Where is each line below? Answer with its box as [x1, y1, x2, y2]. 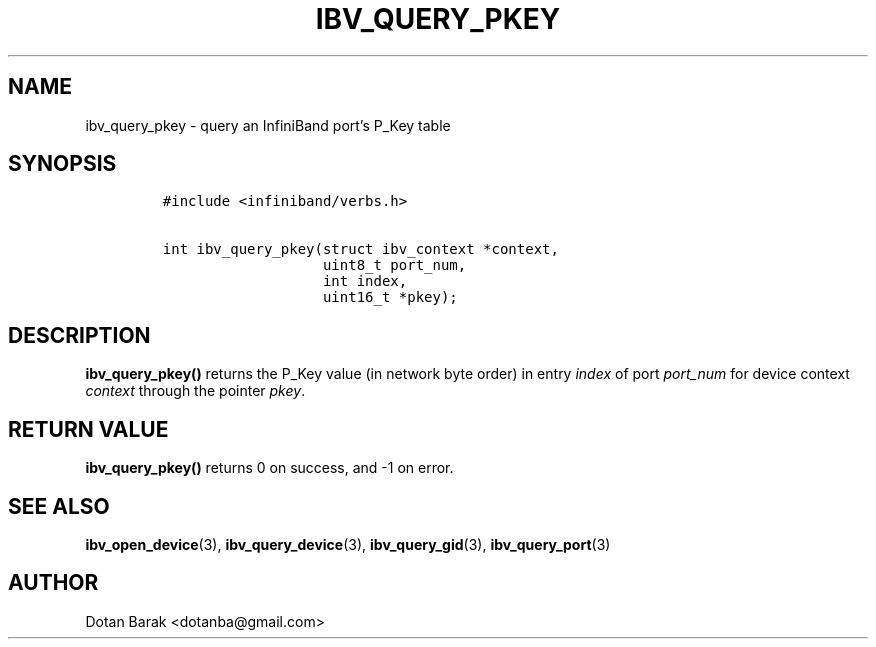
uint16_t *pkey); [322, 289, 458, 306]
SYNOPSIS [8, 151, 117, 177]
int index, [322, 273, 408, 290]
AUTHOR [8, 570, 99, 596]
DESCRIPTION [8, 322, 151, 348]
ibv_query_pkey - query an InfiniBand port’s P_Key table [85, 116, 451, 134]
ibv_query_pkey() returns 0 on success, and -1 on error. [85, 459, 454, 477]
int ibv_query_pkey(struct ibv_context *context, [162, 241, 559, 258]
